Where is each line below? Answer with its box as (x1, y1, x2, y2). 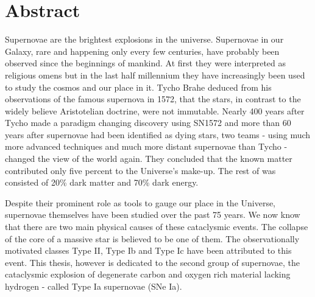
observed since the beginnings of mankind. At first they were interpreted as (5, 57, 286, 69)
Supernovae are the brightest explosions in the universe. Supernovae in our (5, 33, 284, 46)
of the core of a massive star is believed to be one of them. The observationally (5, 232, 300, 245)
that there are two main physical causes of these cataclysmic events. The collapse (5, 220, 308, 233)
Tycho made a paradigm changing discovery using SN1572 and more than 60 (5, 116, 291, 129)
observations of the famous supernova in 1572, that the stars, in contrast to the (5, 93, 301, 105)
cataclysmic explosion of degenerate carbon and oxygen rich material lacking (5, 268, 291, 281)
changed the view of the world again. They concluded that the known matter (5, 152, 292, 165)
